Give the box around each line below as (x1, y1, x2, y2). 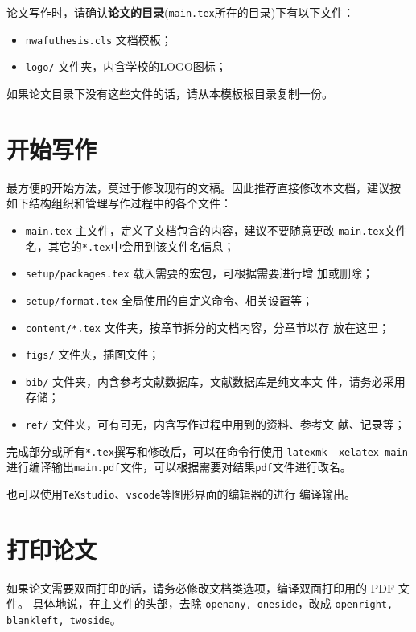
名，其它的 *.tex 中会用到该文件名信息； (25, 237, 235, 254)
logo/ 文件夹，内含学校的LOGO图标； (25, 58, 227, 75)
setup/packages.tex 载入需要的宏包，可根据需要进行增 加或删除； (25, 265, 373, 281)
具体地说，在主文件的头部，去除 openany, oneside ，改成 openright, (32, 595, 393, 612)
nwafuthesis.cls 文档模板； (25, 31, 172, 47)
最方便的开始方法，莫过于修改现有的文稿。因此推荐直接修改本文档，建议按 (6, 179, 401, 195)
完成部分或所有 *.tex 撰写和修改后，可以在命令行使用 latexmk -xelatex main (6, 442, 408, 459)
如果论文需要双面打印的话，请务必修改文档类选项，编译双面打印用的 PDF (6, 579, 395, 596)
